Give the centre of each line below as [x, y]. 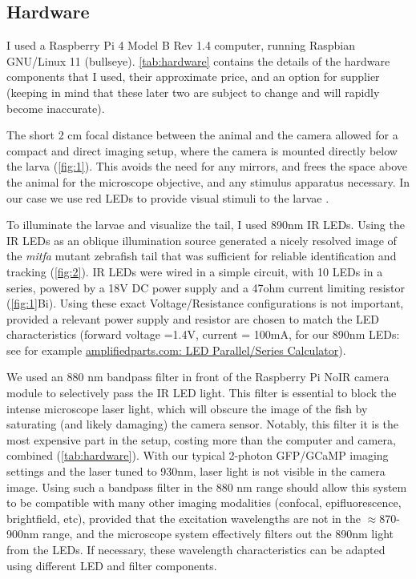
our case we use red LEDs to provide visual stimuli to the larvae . [168, 197]
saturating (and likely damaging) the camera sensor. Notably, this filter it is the [203, 424]
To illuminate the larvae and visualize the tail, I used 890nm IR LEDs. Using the [206, 225]
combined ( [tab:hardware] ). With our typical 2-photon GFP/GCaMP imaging [198, 455]
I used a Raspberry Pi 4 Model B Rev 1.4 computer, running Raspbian [181, 45]
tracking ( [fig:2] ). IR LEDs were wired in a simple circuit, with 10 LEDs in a [195, 271]
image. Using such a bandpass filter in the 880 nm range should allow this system [207, 487]
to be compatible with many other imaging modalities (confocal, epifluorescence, [204, 503]
